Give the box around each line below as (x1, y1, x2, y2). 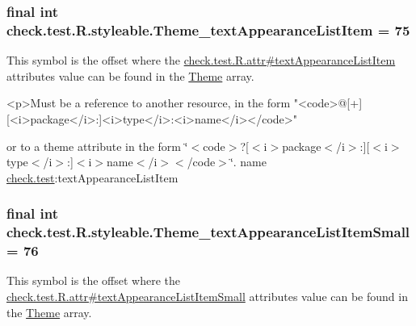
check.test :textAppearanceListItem (6, 169, 179, 186)
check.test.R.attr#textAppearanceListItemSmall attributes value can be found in (6, 287, 408, 304)
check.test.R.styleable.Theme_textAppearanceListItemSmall (6, 222, 410, 242)
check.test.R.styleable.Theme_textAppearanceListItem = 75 (6, 19, 410, 40)
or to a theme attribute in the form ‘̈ (6, 137, 188, 154)
